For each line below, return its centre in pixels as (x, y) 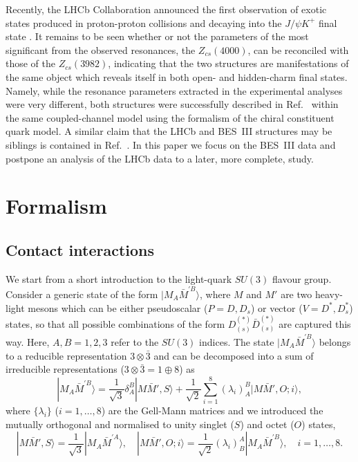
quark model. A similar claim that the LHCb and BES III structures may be (169, 131)
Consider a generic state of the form (82, 294)
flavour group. (302, 278)
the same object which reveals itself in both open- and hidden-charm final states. (177, 76)
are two (296, 294)
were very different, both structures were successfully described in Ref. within (172, 104)
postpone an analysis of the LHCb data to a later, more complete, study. (160, 158)
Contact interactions (80, 249)
